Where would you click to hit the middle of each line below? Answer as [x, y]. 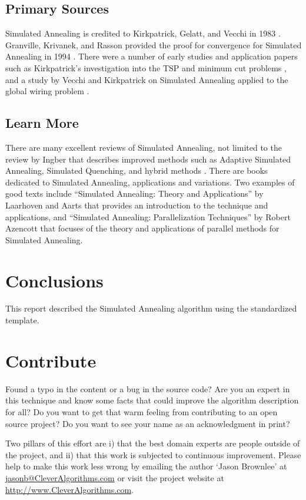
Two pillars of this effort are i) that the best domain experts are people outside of [153, 443]
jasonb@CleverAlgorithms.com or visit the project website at [115, 477]
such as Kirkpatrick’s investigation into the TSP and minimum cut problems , [146, 67]
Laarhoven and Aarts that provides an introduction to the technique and [137, 205]
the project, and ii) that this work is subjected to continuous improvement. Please [153, 454]
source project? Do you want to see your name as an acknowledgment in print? [148, 423]
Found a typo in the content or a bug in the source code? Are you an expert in [148, 388]
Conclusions [54, 280]
